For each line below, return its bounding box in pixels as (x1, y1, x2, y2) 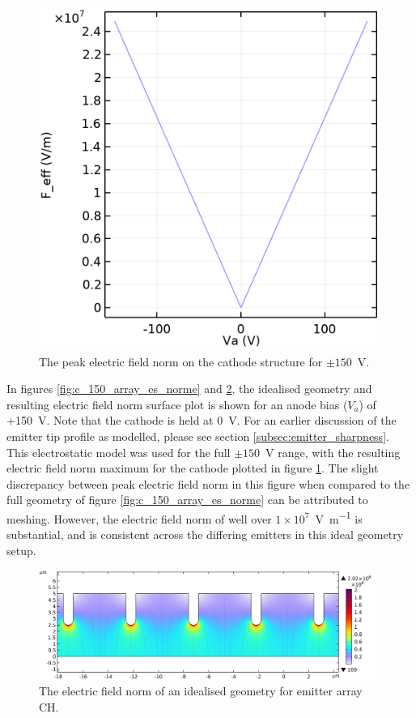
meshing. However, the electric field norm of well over (6, 510, 272, 527)
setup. (6, 541, 36, 558)
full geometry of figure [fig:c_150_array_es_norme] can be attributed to (6, 491, 368, 508)
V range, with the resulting (265, 443, 401, 460)
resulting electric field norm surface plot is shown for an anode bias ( (6, 395, 348, 412)
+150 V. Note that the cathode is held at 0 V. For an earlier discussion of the (6, 412, 397, 429)
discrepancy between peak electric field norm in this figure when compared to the (6, 475, 410, 492)
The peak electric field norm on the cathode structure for (39, 353, 323, 370)
